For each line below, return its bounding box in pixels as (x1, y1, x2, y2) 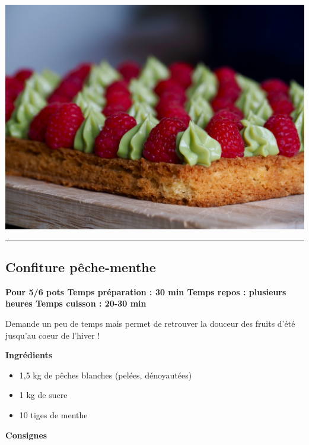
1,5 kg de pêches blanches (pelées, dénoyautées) (19, 368, 192, 381)
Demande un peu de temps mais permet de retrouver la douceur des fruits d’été (5, 317, 295, 329)
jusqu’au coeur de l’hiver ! (5, 329, 100, 341)
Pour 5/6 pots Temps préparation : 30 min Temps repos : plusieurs (5, 285, 286, 298)
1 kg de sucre (19, 389, 68, 401)
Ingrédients (5, 349, 53, 361)
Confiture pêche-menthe (5, 257, 156, 276)
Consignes (5, 428, 47, 441)
